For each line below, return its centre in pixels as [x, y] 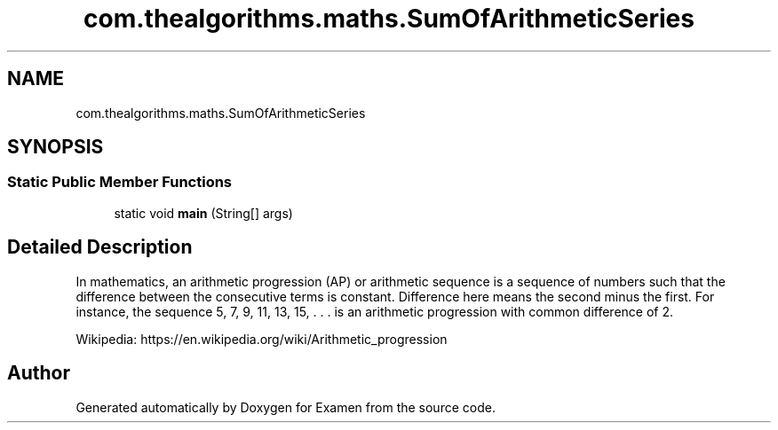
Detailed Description [100, 247]
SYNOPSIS [56, 147]
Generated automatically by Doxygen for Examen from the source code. [286, 407]
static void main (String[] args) [203, 213]
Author [39, 373]
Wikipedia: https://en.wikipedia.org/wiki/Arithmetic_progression [262, 339]
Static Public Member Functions [120, 182]
